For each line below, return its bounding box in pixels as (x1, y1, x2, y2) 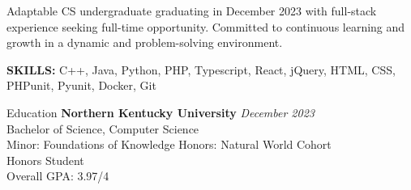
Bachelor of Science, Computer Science (6, 120, 199, 137)
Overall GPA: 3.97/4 (6, 167, 109, 184)
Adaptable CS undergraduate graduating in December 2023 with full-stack (6, 2, 377, 19)
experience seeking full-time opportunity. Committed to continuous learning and (6, 18, 405, 35)
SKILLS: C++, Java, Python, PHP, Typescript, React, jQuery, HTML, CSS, (6, 61, 396, 78)
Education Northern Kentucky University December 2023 (6, 103, 315, 120)
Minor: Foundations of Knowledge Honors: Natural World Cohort (6, 136, 332, 153)
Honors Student (6, 151, 84, 168)
